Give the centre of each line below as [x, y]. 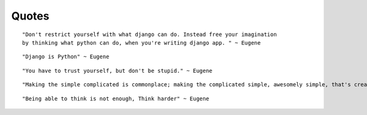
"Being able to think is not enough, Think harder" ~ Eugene [116, 98]
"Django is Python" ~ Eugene [66, 57]
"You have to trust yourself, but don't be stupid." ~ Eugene [117, 71]
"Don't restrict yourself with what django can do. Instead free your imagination [150, 34]
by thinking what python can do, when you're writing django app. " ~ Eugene [142, 43]
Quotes [30, 16]
